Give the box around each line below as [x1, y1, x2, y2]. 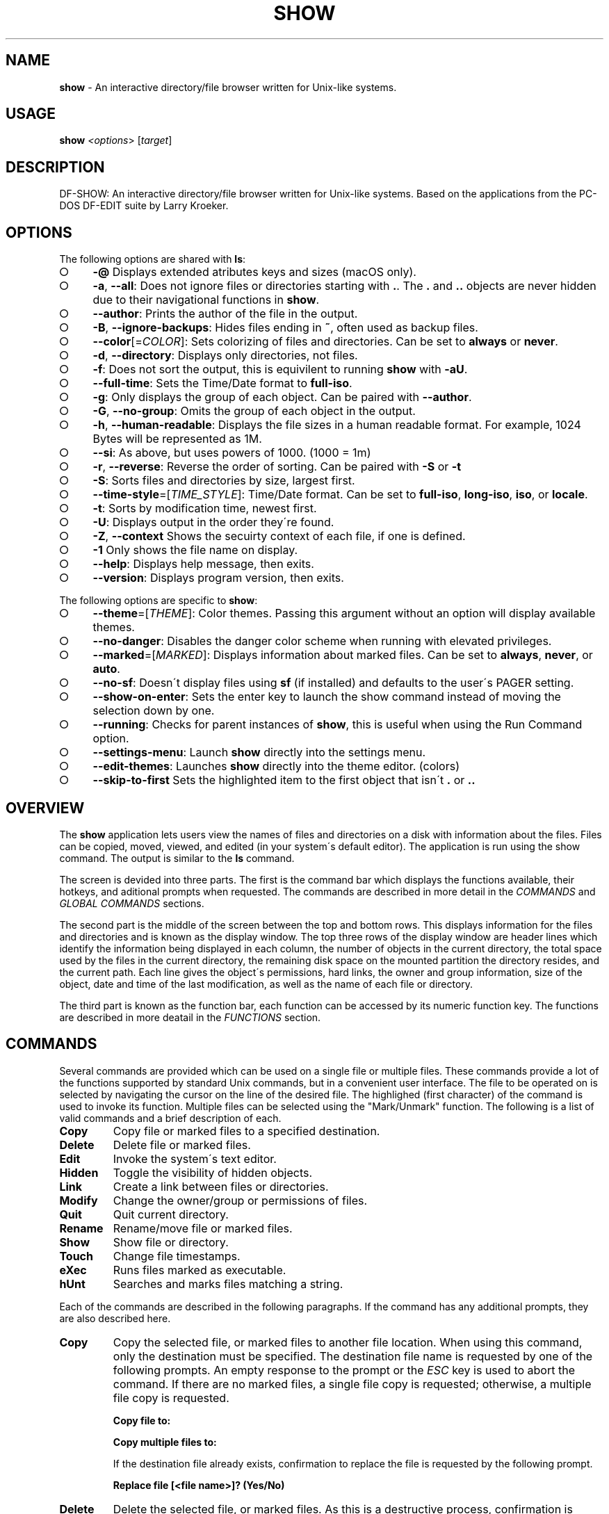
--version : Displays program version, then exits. [92, 571, 344, 585]
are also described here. [59, 1312, 171, 1324]
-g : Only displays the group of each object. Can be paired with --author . [92, 390, 472, 405]
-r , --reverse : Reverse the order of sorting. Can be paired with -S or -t [92, 459, 462, 474]
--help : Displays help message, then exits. [92, 557, 314, 571]
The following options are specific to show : [59, 594, 258, 607]
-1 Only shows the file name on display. [92, 543, 298, 557]
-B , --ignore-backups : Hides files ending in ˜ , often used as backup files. [92, 320, 478, 335]
